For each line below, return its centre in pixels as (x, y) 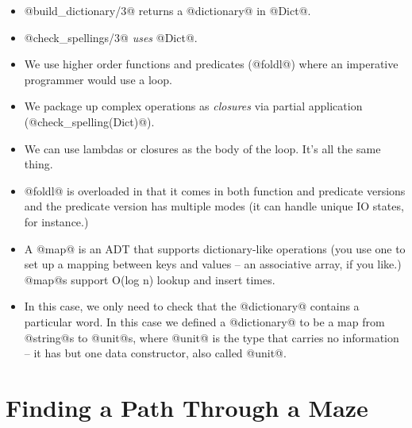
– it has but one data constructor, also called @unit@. (155, 353)
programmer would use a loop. (98, 79)
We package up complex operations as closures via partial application (193, 106)
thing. (39, 164)
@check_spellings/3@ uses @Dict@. (111, 37)
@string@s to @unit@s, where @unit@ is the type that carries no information (212, 337)
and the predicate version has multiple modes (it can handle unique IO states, (214, 206)
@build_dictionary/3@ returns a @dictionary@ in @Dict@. (167, 10)
